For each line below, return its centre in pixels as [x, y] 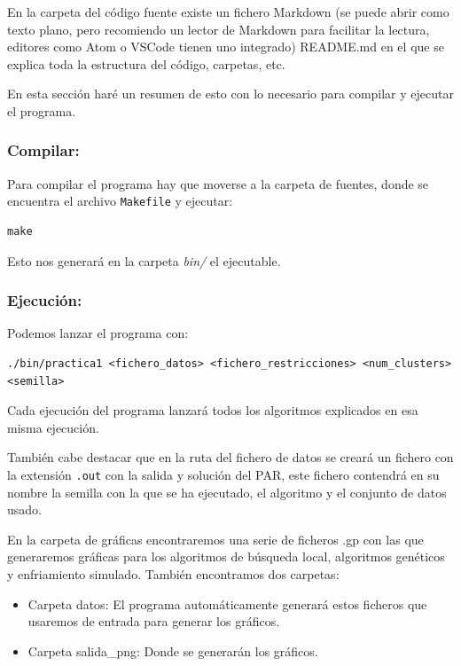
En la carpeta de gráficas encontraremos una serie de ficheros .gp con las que [215, 539]
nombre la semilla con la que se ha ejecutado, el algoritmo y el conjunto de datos [227, 492]
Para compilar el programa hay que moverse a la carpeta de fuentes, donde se [218, 183]
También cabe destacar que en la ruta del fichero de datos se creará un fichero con [230, 457]
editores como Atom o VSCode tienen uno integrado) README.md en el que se [226, 47]
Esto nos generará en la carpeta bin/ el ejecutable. [144, 260]
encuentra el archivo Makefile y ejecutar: [120, 201]
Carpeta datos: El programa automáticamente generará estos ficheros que [227, 603]
